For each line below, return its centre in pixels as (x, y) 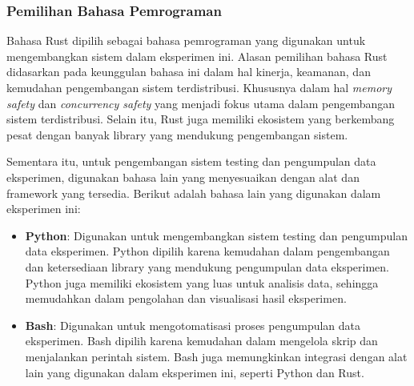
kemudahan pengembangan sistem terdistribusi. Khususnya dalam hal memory (199, 87)
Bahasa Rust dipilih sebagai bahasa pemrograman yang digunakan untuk (186, 40)
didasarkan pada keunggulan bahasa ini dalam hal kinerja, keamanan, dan (189, 72)
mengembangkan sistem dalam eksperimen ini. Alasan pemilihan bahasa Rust (197, 56)
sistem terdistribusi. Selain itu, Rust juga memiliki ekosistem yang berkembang (201, 119)
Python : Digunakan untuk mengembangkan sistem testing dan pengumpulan (217, 235)
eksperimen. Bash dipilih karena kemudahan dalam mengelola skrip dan (201, 341)
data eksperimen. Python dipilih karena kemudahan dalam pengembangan (207, 251)
